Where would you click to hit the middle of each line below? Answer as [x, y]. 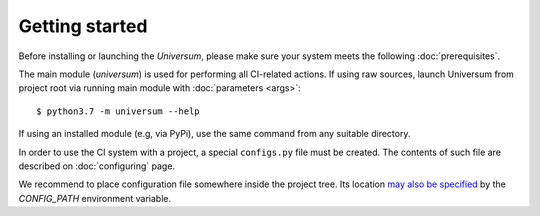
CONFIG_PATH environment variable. [95, 198]
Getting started [83, 26]
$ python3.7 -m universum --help [118, 111]
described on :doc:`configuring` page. [96, 166]
